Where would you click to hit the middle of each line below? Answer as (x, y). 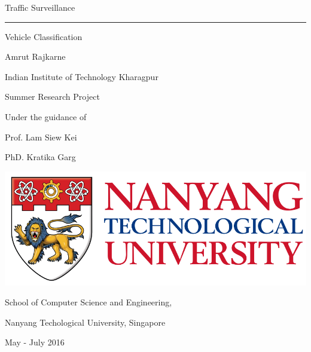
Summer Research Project (52, 97)
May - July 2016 (35, 342)
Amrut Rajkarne (35, 56)
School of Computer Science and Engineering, (89, 302)
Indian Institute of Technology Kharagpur (82, 76)
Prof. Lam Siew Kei (41, 137)
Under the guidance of (46, 116)
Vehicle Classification (44, 36)
